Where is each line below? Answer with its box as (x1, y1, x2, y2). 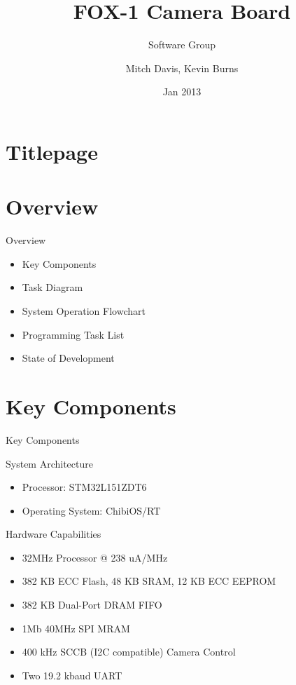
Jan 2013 (162, 84, 202, 99)
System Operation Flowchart (22, 304, 146, 318)
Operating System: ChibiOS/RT (22, 503, 161, 517)
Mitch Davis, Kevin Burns (125, 60, 239, 75)
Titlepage (6, 137, 98, 165)
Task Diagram (22, 280, 83, 294)
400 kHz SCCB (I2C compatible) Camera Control (22, 644, 236, 659)
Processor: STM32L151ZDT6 (22, 480, 147, 494)
